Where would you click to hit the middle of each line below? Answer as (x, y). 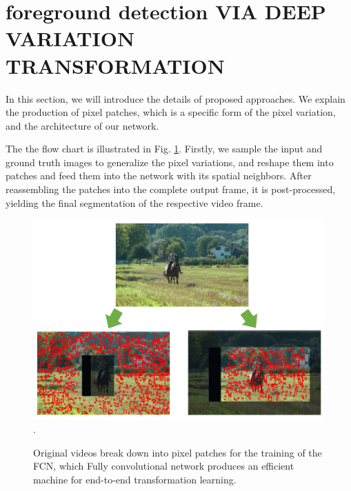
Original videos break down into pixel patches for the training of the (178, 452)
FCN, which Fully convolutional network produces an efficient (164, 466)
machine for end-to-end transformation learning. (135, 479)
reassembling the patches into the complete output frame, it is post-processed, (171, 189)
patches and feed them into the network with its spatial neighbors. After (159, 176)
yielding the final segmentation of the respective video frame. (134, 202)
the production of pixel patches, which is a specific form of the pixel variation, (171, 112)
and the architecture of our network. (82, 125)
